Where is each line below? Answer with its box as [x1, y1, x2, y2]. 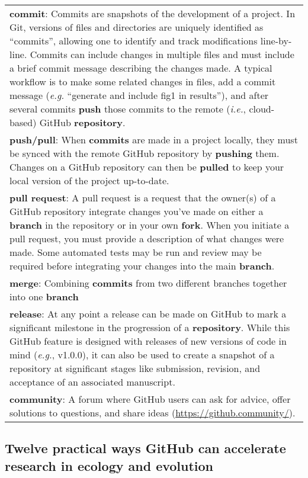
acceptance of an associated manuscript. [9, 375, 175, 389]
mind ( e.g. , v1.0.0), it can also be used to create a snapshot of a [9, 348, 275, 361]
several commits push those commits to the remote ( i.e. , [9, 102, 246, 116]
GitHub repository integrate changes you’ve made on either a [9, 204, 264, 218]
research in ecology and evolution [5, 456, 214, 474]
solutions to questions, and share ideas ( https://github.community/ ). [9, 406, 296, 419]
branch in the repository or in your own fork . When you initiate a [9, 218, 290, 232]
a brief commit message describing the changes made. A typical [9, 61, 272, 75]
